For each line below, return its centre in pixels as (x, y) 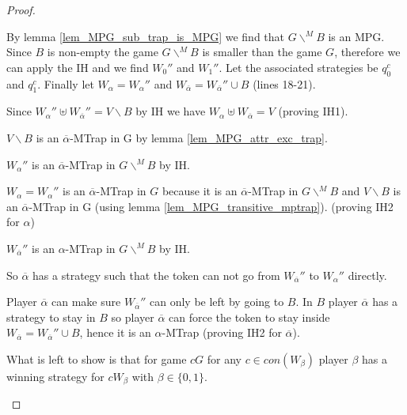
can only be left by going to (217, 302)
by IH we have (171, 111)
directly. (367, 275)
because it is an (200, 191)
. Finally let (66, 83)
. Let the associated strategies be (299, 67)
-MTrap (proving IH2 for (222, 332)
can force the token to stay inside (249, 317)
